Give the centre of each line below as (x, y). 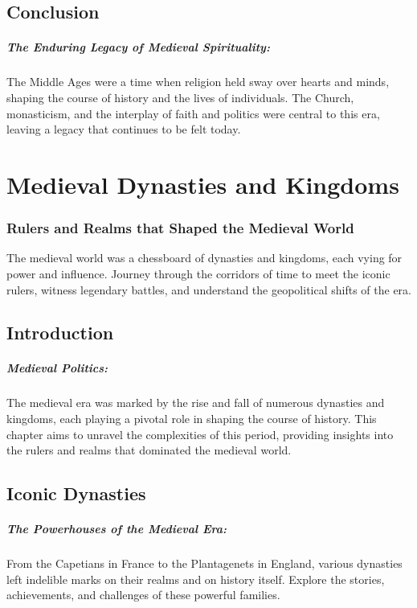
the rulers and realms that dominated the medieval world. (149, 450)
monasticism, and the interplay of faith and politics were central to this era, (193, 113)
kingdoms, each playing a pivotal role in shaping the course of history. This (192, 419)
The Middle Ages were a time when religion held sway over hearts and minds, (198, 82)
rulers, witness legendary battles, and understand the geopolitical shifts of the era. (209, 289)
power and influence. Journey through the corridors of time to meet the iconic (198, 273)
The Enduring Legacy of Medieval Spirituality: (138, 47)
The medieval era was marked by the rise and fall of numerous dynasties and (196, 403)
